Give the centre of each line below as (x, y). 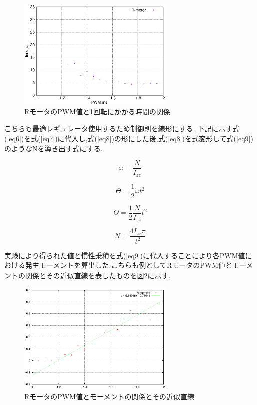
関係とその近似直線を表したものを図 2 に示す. (98, 275)
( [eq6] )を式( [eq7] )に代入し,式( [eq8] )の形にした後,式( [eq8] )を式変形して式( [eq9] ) (129, 138)
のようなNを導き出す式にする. (53, 148)
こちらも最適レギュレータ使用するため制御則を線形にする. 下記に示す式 (122, 128)
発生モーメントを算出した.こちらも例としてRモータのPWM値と (128, 265)
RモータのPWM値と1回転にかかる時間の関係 (97, 111)
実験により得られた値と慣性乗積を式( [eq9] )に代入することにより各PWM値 (125, 255)
